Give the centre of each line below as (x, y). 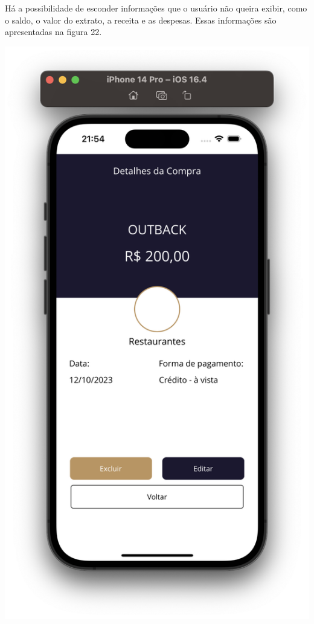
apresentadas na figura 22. (53, 32)
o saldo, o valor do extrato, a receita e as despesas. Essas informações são (141, 20)
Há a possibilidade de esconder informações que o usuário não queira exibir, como (156, 8)
